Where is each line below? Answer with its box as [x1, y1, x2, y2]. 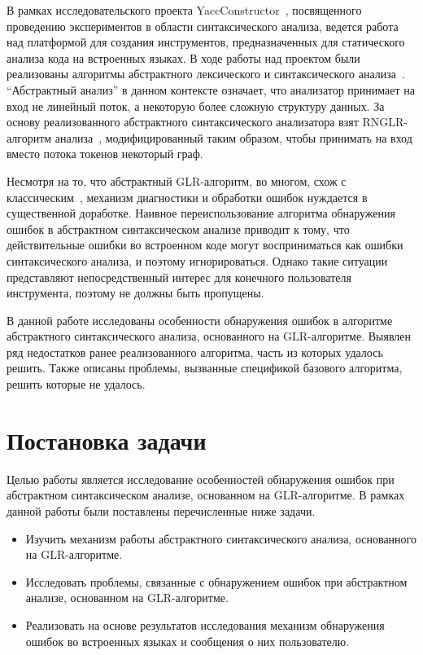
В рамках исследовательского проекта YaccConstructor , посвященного [7, 2, 362, 18]
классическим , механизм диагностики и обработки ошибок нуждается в [7, 188, 368, 205]
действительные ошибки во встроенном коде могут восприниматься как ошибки [7, 236, 403, 253]
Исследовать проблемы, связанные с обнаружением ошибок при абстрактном [25, 573, 408, 590]
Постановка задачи [7, 423, 207, 456]
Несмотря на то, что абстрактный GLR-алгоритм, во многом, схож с [7, 172, 347, 189]
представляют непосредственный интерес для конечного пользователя [7, 268, 351, 285]
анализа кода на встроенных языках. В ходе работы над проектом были [7, 49, 360, 66]
